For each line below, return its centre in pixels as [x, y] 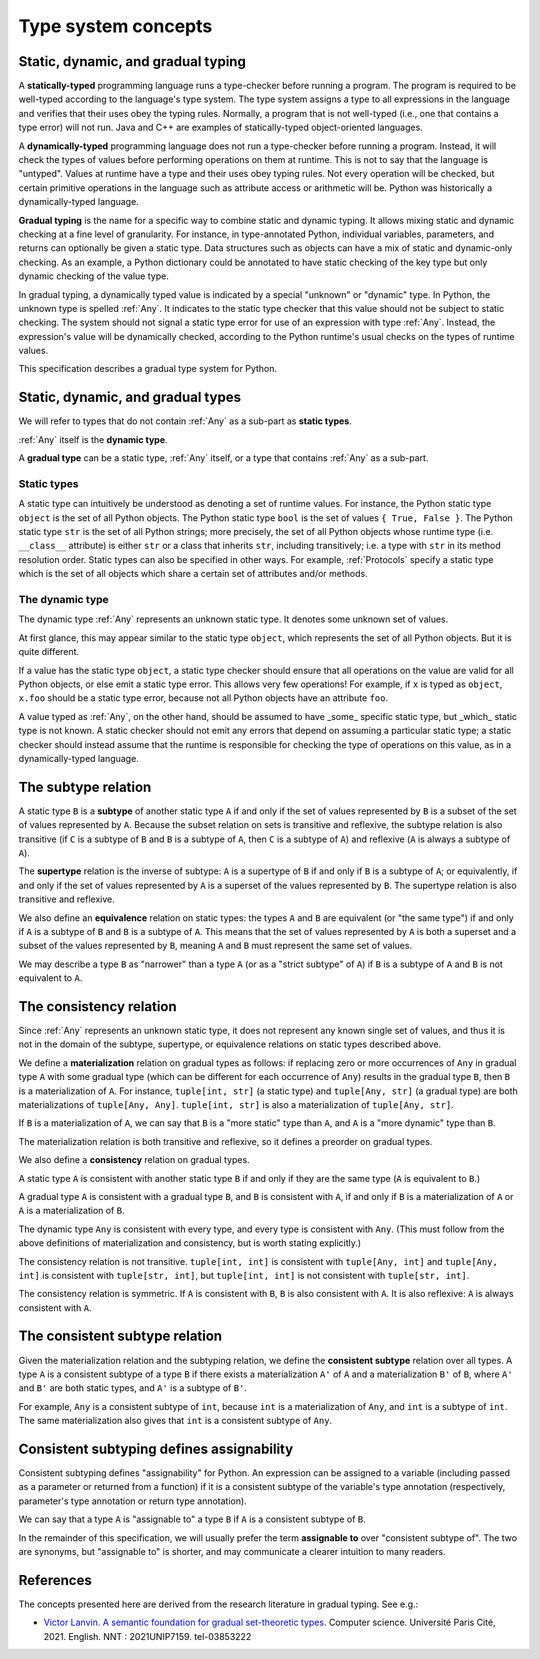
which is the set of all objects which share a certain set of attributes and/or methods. [193, 574]
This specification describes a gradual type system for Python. [148, 369]
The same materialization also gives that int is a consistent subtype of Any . [175, 1421]
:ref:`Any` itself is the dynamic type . [93, 439]
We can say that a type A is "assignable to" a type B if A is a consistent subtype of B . [192, 1519]
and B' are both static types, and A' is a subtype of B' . [132, 1388]
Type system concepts [115, 26]
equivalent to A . [50, 978]
